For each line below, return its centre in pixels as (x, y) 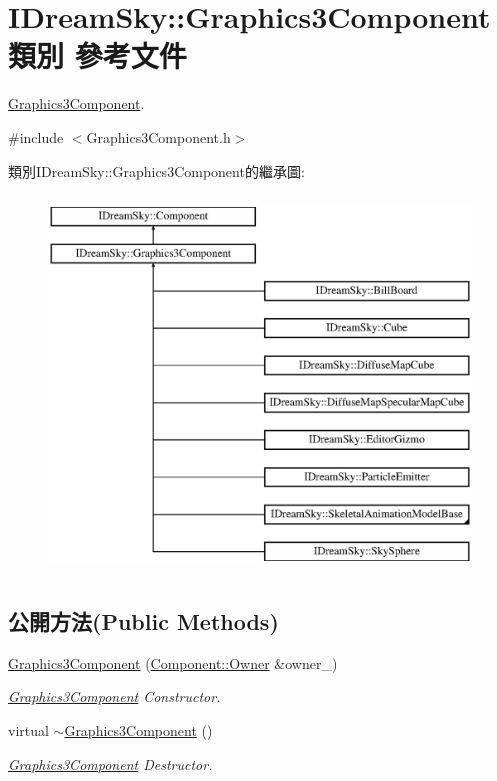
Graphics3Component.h (158, 136)
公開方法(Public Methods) (143, 621)
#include (36, 136)
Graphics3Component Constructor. (114, 696)
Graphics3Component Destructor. (110, 763)
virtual (28, 730)
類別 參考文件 (97, 55)
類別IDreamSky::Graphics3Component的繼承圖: (156, 170)
